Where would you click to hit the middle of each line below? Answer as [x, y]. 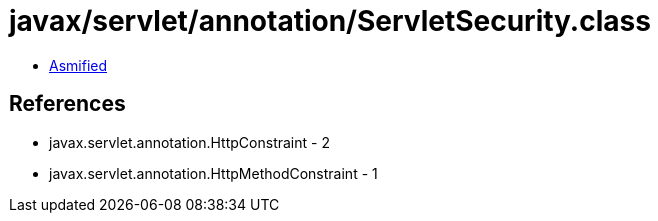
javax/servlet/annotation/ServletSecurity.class [330, 21]
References [67, 104]
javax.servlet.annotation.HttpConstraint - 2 [189, 142]
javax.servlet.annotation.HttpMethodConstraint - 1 [213, 173]
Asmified [78, 65]
